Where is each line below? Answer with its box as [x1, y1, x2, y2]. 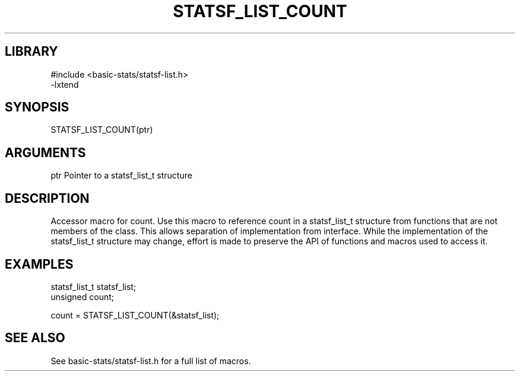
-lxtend [50, 79, 79, 90]
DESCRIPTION [5, 190, 90, 206]
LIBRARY [5, 44, 58, 59]
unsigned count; [50, 291, 114, 302]
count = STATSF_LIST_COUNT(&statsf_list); [50, 310, 220, 320]
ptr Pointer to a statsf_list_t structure [50, 170, 192, 181]
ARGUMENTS [5, 145, 86, 160]
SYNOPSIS [5, 100, 69, 115]
